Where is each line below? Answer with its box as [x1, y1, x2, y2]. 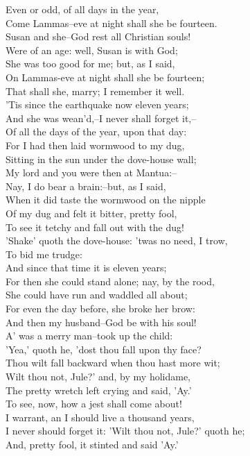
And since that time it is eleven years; [6, 260, 167, 275]
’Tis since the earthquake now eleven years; [6, 97, 189, 112]
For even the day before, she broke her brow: [6, 301, 195, 316]
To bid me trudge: [6, 246, 82, 261]
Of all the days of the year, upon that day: [6, 124, 187, 139]
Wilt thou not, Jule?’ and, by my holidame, [6, 369, 191, 384]
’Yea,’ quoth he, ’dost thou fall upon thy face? [6, 341, 202, 356]
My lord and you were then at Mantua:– [6, 165, 177, 180]
